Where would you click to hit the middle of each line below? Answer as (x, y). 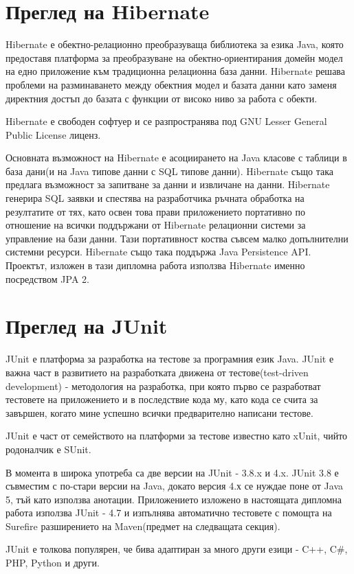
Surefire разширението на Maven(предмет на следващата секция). (143, 526)
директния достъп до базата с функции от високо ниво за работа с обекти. (162, 98)
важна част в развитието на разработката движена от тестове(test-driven (157, 372)
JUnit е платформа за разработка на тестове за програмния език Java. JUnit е (170, 359)
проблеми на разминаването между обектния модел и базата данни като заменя (171, 84)
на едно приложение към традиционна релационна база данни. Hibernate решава (175, 71)
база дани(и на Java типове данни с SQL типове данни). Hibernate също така (169, 171)
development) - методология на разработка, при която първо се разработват (163, 386)
